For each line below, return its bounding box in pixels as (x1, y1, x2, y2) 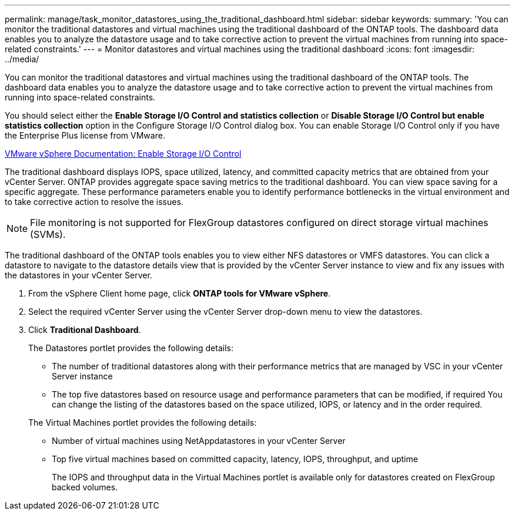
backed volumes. (52, 482, 118, 492)
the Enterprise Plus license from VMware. (5, 130, 165, 140)
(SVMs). (30, 228, 66, 240)
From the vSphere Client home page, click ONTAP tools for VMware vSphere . (28, 288, 331, 298)
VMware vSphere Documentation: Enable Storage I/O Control (5, 149, 242, 159)
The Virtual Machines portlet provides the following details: (28, 418, 257, 428)
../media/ (5, 54, 39, 64)
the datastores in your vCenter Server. (5, 270, 152, 280)
